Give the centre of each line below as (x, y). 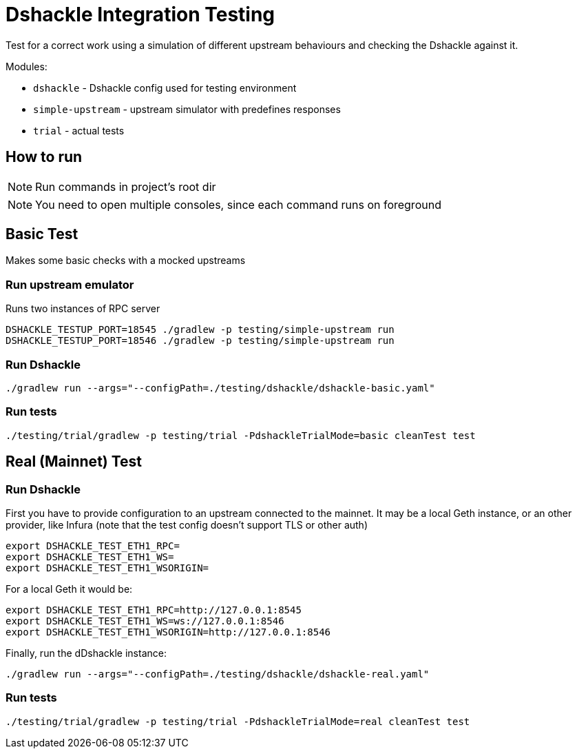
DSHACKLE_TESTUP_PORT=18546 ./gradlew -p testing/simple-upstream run (200, 341)
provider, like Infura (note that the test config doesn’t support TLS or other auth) (187, 524)
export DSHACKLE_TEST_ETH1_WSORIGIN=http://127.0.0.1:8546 (168, 632)
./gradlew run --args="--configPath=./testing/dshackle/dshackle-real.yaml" (218, 674)
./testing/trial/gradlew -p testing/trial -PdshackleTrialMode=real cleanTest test (238, 721)
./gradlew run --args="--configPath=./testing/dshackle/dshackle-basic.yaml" (220, 388)
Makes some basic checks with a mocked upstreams (126, 261)
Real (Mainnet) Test (74, 462)
